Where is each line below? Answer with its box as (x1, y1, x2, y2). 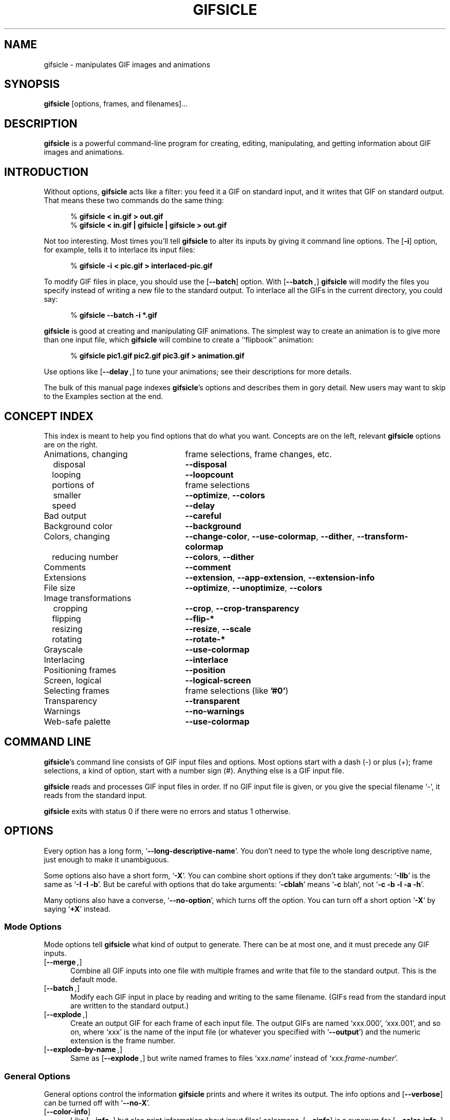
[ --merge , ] (44, 958, 82, 967)
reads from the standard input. (44, 790, 147, 800)
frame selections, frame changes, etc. (185, 448, 332, 459)
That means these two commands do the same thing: (44, 196, 224, 205)
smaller (53, 490, 81, 500)
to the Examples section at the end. (44, 392, 163, 401)
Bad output (44, 510, 86, 521)
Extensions (44, 572, 86, 583)
